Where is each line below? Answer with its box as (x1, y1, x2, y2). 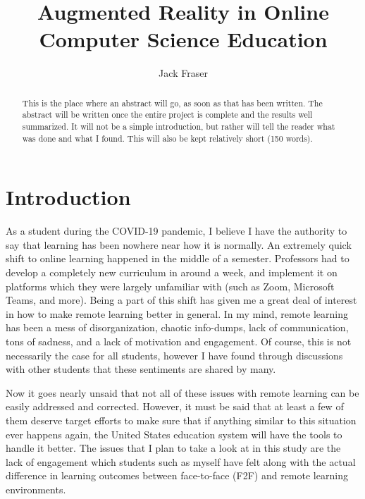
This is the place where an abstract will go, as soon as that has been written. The (22, 97, 323, 109)
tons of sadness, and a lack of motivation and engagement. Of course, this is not (6, 334, 352, 349)
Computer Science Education (39, 25, 328, 54)
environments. (6, 481, 66, 496)
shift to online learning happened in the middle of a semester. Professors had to (6, 251, 349, 266)
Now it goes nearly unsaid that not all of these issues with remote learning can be (6, 385, 359, 400)
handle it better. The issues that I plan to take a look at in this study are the (6, 441, 341, 455)
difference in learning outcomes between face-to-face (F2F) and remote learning (6, 468, 348, 483)
